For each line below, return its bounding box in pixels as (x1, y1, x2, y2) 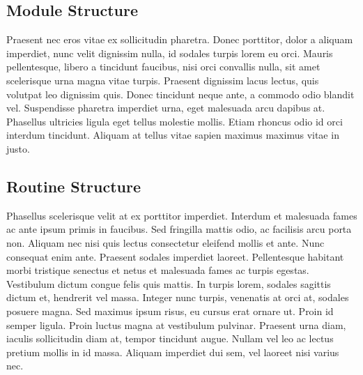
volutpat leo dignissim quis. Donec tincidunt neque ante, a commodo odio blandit (6, 86, 355, 101)
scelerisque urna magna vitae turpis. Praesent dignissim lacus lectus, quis (6, 72, 319, 87)
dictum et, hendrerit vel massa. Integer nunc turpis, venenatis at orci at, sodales (6, 290, 349, 305)
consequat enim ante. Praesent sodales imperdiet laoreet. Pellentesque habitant (6, 249, 344, 263)
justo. (6, 141, 30, 155)
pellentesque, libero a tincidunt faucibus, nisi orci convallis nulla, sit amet (6, 59, 320, 74)
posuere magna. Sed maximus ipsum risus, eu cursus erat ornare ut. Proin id (6, 303, 334, 318)
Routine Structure (6, 175, 141, 197)
